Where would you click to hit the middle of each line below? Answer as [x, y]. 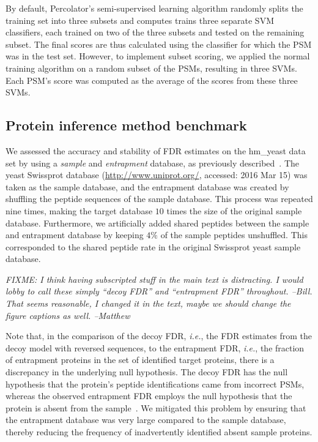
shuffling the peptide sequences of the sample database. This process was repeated [159, 199]
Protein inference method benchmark [126, 125]
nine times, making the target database [79, 210]
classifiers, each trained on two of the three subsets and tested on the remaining [155, 32]
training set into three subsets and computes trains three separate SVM [140, 20]
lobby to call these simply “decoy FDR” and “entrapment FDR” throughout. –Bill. [159, 291]
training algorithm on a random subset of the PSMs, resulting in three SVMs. [151, 68]
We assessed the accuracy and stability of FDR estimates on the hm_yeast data [156, 150]
